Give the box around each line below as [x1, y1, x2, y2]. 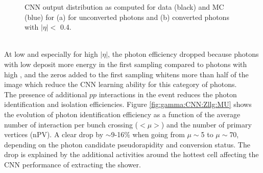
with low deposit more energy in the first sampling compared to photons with [4, 58, 247, 69]
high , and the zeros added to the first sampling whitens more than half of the [4, 69, 249, 79]
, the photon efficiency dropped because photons [108, 49, 259, 59]
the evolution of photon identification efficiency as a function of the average [4, 109, 241, 119]
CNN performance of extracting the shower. [4, 159, 141, 169]
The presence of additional [4, 89, 87, 99]
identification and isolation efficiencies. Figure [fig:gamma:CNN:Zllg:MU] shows [4, 99, 252, 110]
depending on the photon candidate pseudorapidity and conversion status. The [4, 139, 250, 149]
